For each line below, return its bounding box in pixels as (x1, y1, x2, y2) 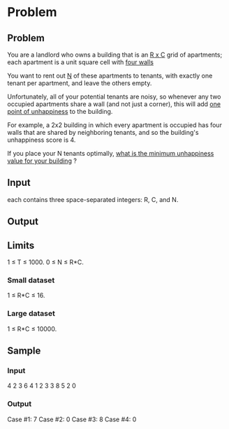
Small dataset (7, 275, 55, 285)
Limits (7, 239, 35, 252)
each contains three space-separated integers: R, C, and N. (7, 195, 179, 203)
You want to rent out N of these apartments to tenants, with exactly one (7, 71, 213, 80)
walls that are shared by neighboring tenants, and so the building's (7, 129, 199, 136)
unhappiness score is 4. (7, 136, 76, 144)
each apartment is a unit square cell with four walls (7, 58, 154, 66)
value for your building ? (7, 157, 77, 165)
